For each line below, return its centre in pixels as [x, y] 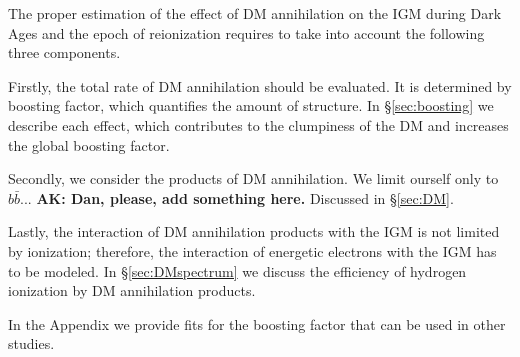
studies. [31, 343]
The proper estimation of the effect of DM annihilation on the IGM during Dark [255, 13]
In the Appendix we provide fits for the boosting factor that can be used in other [257, 323]
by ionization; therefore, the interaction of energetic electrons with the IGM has [252, 250]
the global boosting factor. [89, 144]
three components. [64, 52]
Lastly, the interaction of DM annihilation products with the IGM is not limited [254, 231]
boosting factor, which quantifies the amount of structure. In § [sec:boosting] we [251, 105]
